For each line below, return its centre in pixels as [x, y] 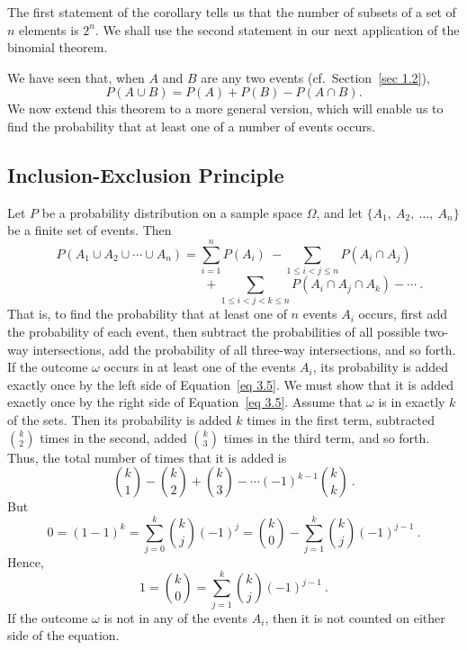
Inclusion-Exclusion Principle [146, 174]
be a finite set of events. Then [90, 230]
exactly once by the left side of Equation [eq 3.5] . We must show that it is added [230, 384]
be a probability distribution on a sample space [172, 212]
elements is [49, 29]
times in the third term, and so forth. [327, 437]
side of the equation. [63, 635]
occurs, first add [403, 314]
